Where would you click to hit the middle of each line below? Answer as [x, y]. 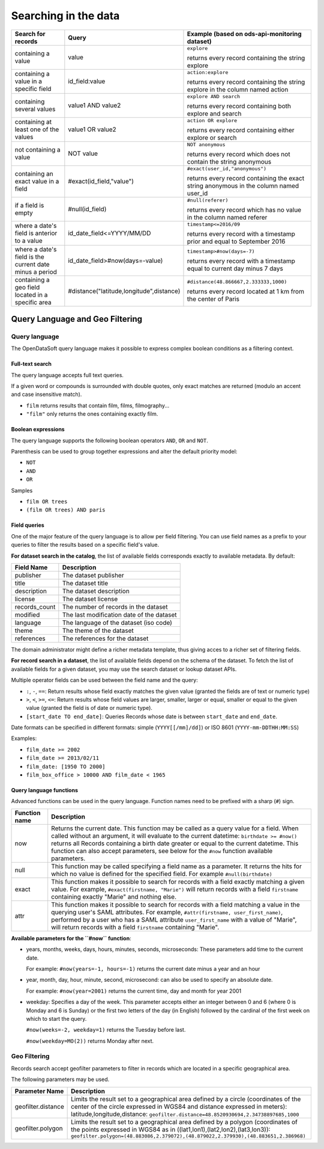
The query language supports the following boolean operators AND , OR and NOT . [109, 440]
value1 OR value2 [92, 129]
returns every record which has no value [244, 209]
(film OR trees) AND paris [66, 510]
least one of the [37, 129]
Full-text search [31, 364]
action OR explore [212, 120]
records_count [35, 606]
